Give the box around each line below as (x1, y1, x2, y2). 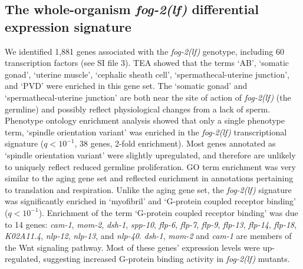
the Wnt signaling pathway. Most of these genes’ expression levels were (5, 241, 261, 253)
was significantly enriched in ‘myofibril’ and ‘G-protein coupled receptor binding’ (5, 195, 297, 207)
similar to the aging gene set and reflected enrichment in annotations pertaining (5, 172, 294, 184)
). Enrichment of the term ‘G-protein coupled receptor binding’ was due (38, 206, 298, 218)
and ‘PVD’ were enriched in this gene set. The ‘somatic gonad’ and (5, 79, 248, 92)
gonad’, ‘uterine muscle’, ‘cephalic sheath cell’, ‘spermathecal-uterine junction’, (5, 68, 289, 80)
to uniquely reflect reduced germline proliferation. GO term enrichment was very (5, 160, 296, 172)
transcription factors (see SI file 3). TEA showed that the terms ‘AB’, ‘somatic (5, 57, 289, 69)
